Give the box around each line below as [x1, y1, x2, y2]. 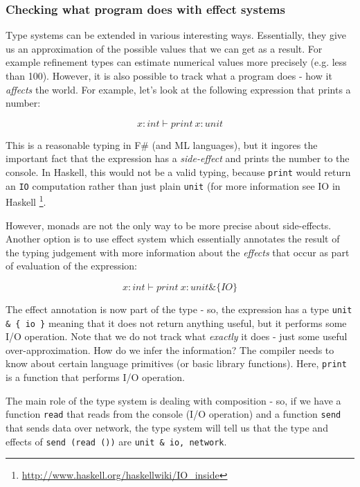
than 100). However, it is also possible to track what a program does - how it [6, 69, 332, 82]
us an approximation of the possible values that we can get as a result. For [6, 41, 323, 55]
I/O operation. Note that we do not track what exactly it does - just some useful [6, 329, 348, 344]
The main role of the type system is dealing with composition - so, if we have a [6, 393, 341, 407]
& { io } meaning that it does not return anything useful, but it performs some [6, 315, 347, 330]
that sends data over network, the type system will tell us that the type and [6, 420, 328, 434]
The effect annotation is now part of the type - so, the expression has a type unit [6, 301, 352, 316]
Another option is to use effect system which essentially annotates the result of [6, 231, 340, 246]
